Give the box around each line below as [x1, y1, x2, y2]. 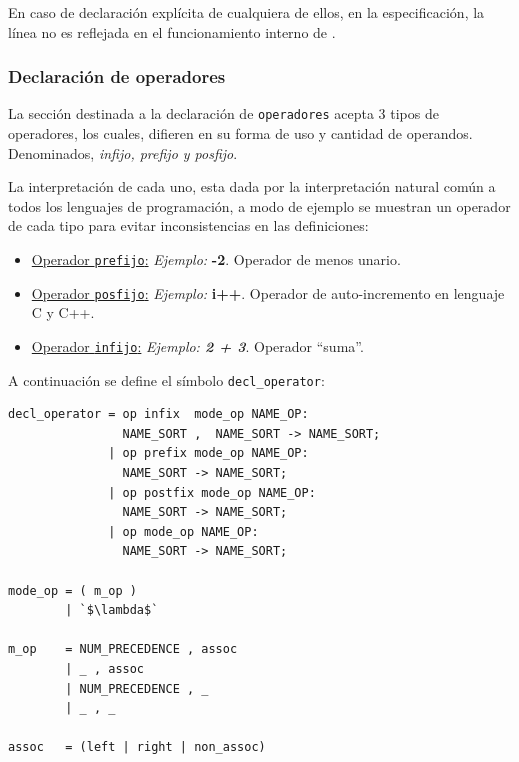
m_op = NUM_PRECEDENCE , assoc [8, 642, 238, 657]
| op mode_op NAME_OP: [108, 524, 259, 539]
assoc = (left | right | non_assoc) [8, 740, 266, 755]
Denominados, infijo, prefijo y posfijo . [8, 142, 238, 163]
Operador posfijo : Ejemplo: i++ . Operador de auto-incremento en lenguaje [31, 282, 505, 303]
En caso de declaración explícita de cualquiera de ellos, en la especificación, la [8, 2, 485, 22]
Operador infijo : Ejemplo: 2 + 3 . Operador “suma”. [31, 335, 364, 356]
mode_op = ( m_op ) [8, 583, 137, 598]
